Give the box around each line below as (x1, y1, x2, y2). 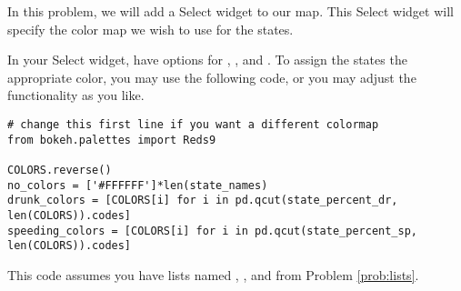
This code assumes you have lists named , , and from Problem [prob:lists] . (7, 265, 419, 284)
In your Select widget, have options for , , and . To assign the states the (7, 50, 407, 69)
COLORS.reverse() (7, 163, 112, 176)
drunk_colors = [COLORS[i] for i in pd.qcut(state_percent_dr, (7, 194, 398, 207)
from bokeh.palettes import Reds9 (7, 133, 216, 146)
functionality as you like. (7, 85, 145, 105)
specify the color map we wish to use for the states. (7, 19, 294, 38)
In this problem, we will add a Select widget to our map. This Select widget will (7, 2, 454, 20)
